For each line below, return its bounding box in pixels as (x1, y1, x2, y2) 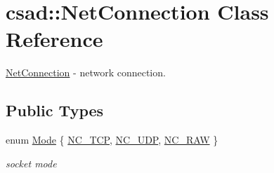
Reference (6, 25, 103, 53)
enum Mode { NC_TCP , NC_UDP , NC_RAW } (6, 132, 218, 147)
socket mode (6, 155, 57, 170)
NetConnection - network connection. (6, 65, 166, 80)
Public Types (6, 99, 104, 121)
